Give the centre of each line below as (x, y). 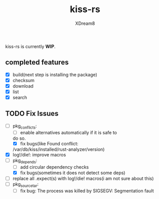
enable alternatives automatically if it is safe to (69, 132)
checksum (23, 80)
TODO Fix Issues (32, 114)
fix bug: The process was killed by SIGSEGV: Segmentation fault (87, 190)
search (20, 97)
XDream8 (85, 23)
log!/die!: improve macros (39, 154)
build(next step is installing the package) (55, 74)
